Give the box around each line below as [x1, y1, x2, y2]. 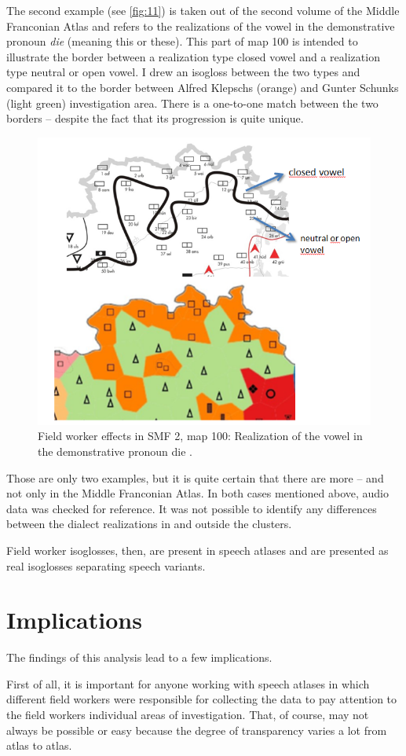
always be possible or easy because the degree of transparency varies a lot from [6, 721, 387, 738]
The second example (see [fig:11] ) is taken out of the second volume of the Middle [6, 2, 400, 18]
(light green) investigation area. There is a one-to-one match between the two [6, 94, 379, 111]
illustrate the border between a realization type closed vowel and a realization [6, 48, 380, 64]
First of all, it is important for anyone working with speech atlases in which [6, 675, 370, 692]
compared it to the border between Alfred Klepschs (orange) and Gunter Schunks [6, 79, 399, 95]
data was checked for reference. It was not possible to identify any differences [6, 500, 377, 516]
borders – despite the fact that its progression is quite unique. [6, 110, 304, 127]
